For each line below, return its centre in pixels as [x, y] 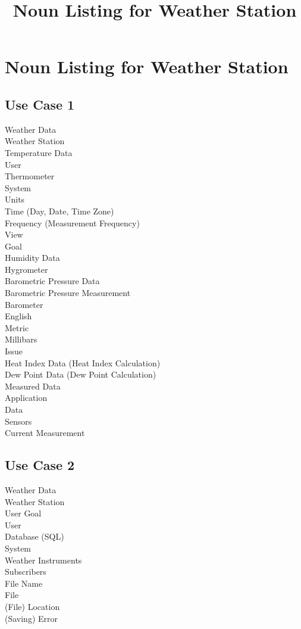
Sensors [18, 421]
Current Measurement [45, 433]
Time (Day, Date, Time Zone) [59, 211]
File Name [24, 583]
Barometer [24, 304]
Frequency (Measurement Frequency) [72, 222]
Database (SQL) [35, 536]
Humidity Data [32, 258]
